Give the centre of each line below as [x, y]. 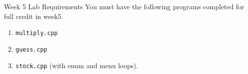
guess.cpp [31, 49]
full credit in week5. [34, 16]
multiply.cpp [37, 33]
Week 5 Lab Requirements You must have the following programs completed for [124, 6]
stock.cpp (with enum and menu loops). [77, 65]
